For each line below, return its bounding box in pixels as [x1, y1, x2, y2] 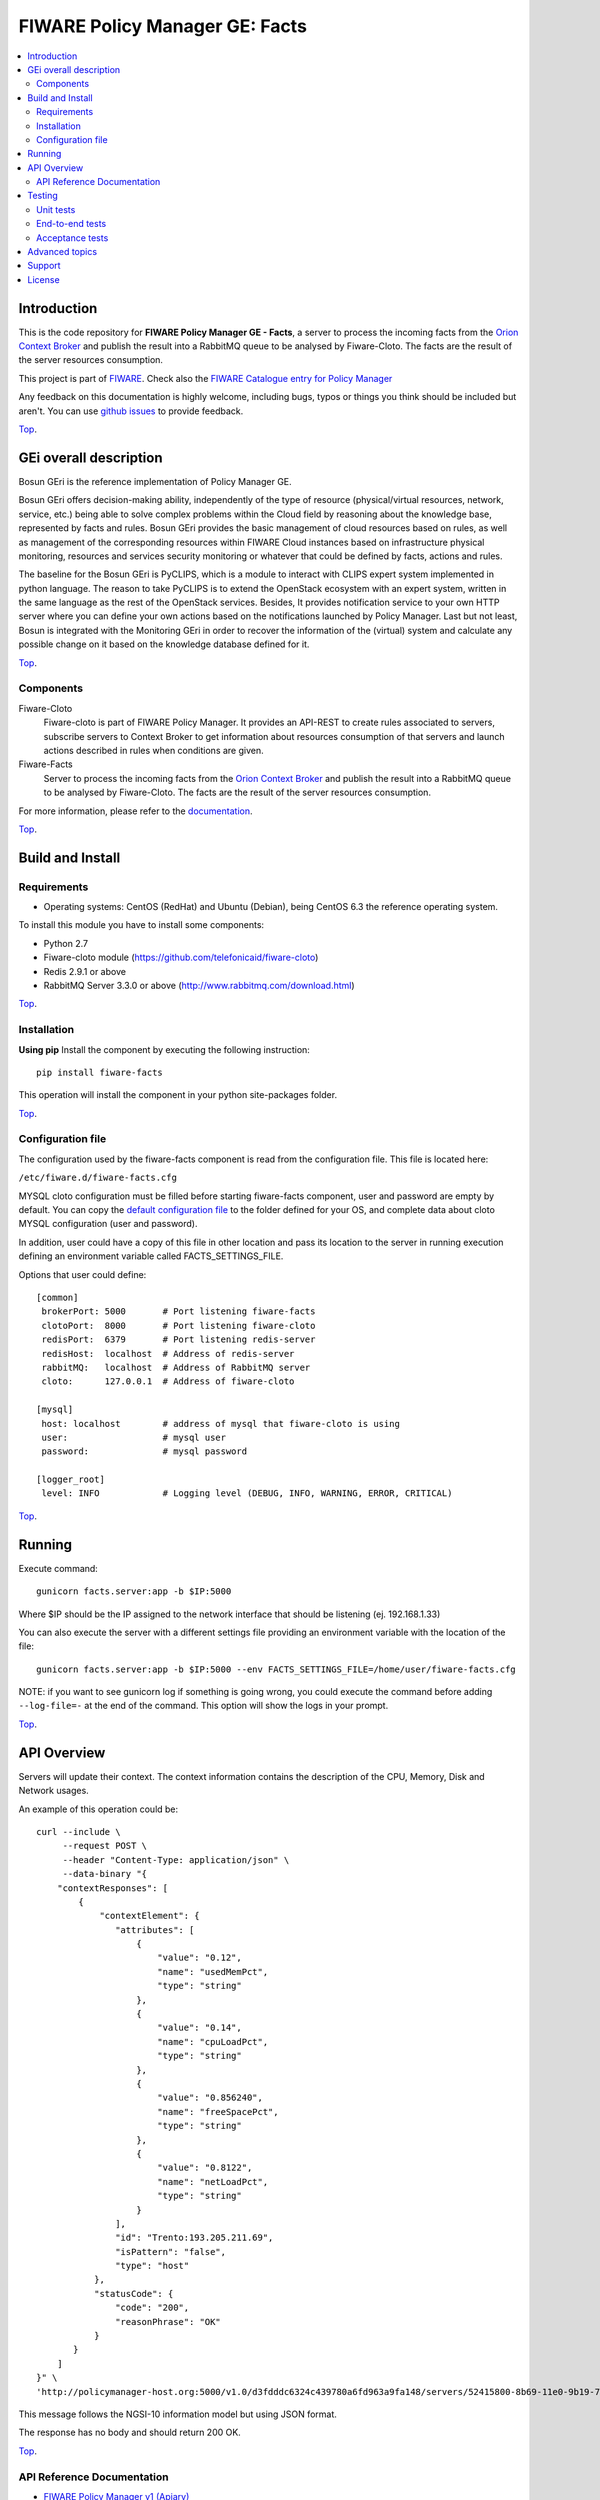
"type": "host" [115, 2260, 190, 2272]
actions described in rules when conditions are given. [43, 744, 264, 756]
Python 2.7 [43, 937, 89, 949]
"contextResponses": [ [56, 1882, 169, 1894]
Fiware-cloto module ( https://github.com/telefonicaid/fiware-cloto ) [43, 951, 319, 964]
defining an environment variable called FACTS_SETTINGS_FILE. [18, 1250, 284, 1262]
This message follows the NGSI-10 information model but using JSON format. [18, 2408, 337, 2420]
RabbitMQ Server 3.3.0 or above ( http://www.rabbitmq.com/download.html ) [43, 980, 355, 992]
